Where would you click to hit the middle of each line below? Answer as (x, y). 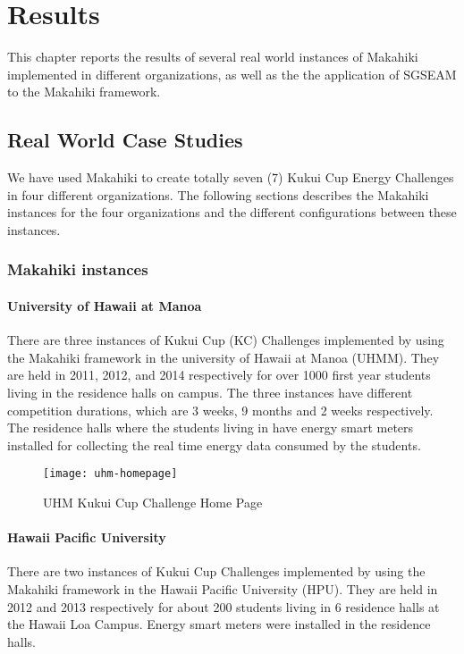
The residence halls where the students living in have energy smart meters (211, 428)
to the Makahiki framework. (84, 92)
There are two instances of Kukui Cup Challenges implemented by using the (216, 571)
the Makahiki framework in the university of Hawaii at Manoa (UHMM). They (224, 357)
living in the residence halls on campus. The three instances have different (210, 392)
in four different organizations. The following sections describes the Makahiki (218, 194)
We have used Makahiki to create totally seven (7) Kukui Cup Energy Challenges (231, 177)
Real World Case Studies (125, 140)
